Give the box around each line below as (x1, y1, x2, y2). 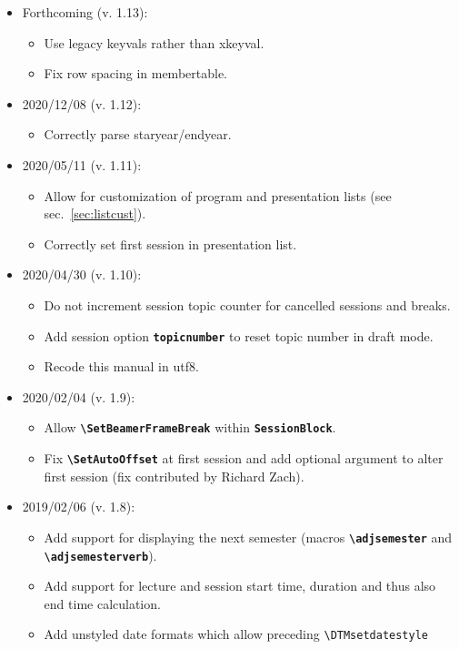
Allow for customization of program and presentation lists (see (44, 186, 392, 205)
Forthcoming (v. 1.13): (22, 3, 148, 21)
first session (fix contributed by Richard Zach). (44, 466, 304, 485)
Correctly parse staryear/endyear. (44, 125, 232, 144)
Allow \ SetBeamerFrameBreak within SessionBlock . (44, 418, 336, 437)
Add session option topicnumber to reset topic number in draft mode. (44, 326, 434, 345)
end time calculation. (44, 593, 161, 613)
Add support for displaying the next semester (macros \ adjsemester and (44, 527, 453, 546)
